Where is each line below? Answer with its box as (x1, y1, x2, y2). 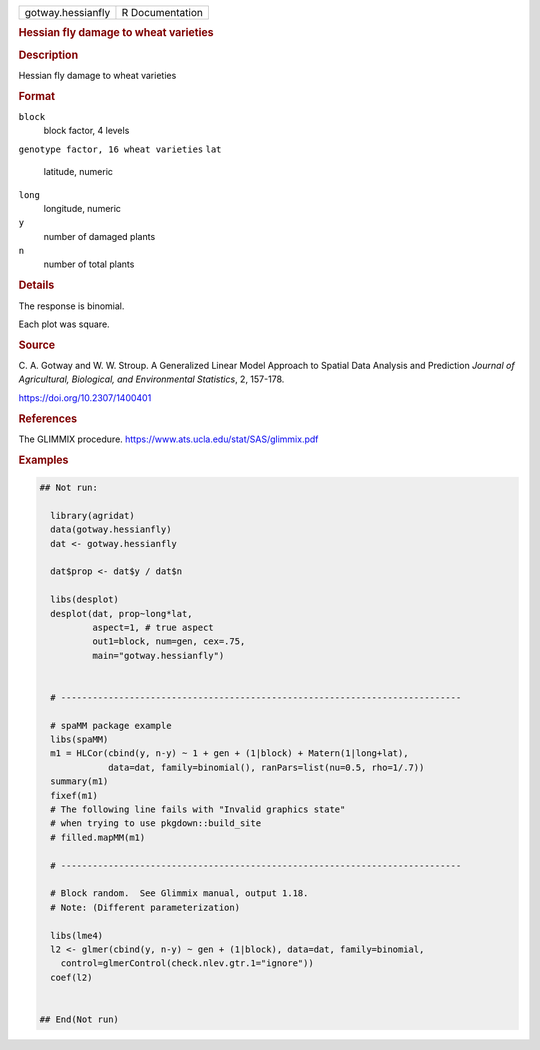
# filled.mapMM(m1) (50, 831, 146, 843)
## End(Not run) (39, 1013, 120, 1025)
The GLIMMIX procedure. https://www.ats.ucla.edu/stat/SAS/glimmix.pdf (18, 433, 319, 445)
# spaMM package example (50, 720, 172, 731)
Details (18, 278, 55, 292)
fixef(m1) (50, 790, 99, 801)
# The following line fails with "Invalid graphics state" (50, 804, 346, 815)
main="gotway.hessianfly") (91, 650, 225, 661)
